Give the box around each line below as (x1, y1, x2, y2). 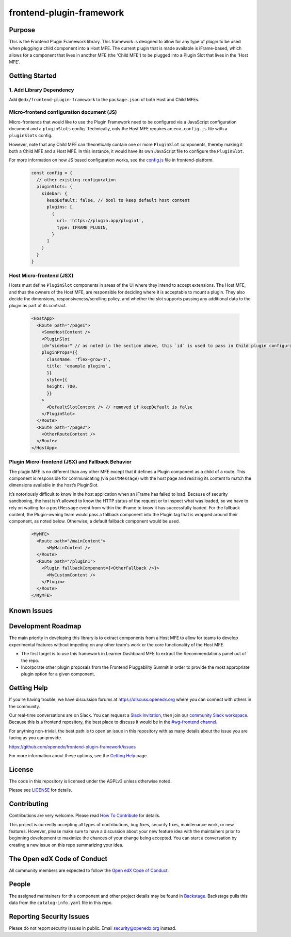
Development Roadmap (9, 622, 81, 630)
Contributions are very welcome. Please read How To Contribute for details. (9, 813, 161, 818)
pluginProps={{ (41, 350, 78, 355)
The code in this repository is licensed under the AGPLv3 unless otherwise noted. (9, 778, 172, 784)
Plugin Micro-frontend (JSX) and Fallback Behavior (9, 458, 132, 465)
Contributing (9, 800, 48, 808)
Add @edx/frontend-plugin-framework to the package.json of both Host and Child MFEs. (9, 97, 200, 103)
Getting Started (9, 72, 57, 80)
